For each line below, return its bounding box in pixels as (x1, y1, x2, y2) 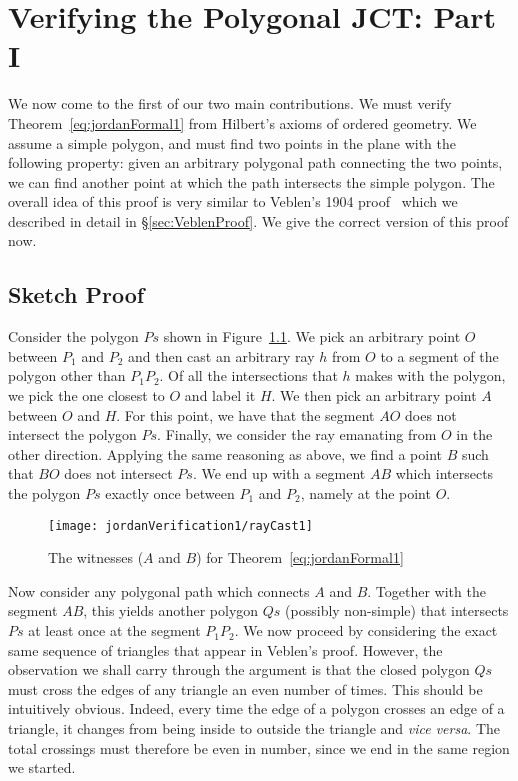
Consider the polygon (8, 326, 139, 347)
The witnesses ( (48, 547, 144, 568)
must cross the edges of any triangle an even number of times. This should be (8, 678, 483, 699)
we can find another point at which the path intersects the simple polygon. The (8, 171, 495, 192)
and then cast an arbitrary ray (127, 345, 315, 366)
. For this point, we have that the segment (116, 404, 375, 425)
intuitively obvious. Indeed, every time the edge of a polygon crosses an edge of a (8, 698, 505, 719)
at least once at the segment (28, 620, 201, 641)
